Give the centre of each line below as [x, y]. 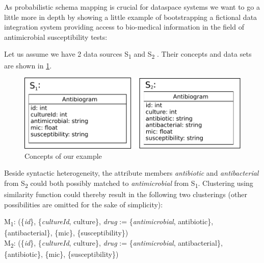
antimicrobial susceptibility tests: [56, 37]
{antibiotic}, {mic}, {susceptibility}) [61, 254]
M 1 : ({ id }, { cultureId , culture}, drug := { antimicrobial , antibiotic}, [109, 222]
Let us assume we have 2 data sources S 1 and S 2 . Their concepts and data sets [128, 55]
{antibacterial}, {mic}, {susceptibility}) [66, 233]
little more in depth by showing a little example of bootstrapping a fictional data [131, 17]
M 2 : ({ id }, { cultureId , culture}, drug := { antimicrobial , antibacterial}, [113, 243]
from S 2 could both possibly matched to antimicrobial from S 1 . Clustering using [129, 183]
